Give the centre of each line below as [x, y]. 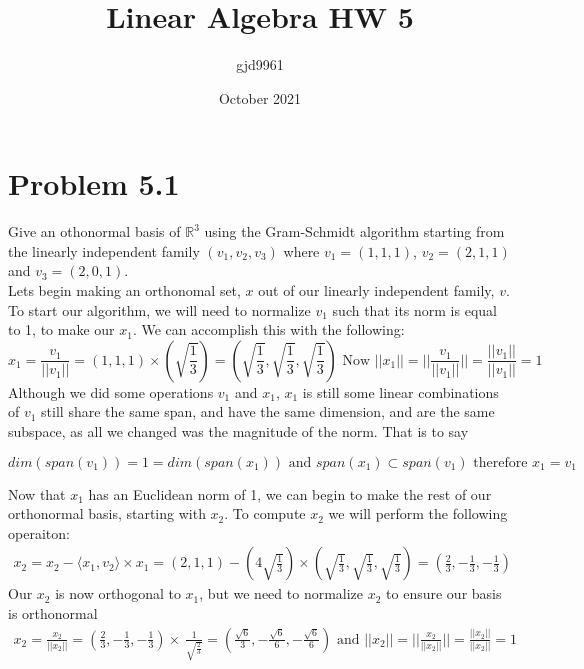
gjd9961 [260, 64]
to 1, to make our [61, 329]
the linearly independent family [104, 250]
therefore [500, 462]
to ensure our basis [444, 593]
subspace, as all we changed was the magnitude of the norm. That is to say [238, 431]
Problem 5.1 [94, 183]
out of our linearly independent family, [376, 290]
